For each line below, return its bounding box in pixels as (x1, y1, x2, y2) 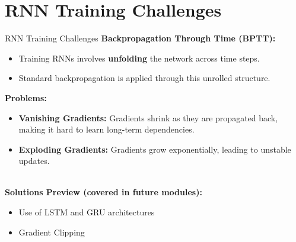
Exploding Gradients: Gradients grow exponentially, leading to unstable (18, 143, 291, 155)
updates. (18, 154, 50, 167)
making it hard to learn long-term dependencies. (18, 123, 195, 135)
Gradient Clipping (18, 225, 85, 238)
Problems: (5, 91, 47, 104)
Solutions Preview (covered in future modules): (5, 186, 202, 198)
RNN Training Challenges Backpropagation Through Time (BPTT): (5, 32, 276, 44)
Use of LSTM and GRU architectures (18, 206, 155, 218)
